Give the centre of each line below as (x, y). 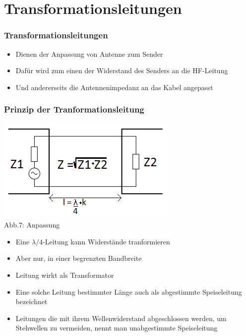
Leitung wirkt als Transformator (65, 275)
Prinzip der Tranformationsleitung (74, 109)
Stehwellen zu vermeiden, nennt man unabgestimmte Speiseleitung (117, 328)
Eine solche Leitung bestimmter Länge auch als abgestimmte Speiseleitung (129, 291)
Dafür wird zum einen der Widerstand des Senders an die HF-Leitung (122, 70)
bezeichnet (31, 301)
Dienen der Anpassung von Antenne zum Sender (89, 54)
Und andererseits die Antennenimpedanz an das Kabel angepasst (114, 87)
